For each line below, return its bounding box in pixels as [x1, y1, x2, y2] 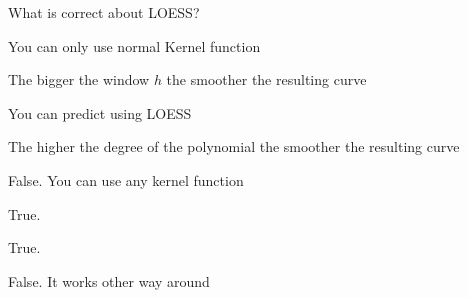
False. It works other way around [8, 270, 210, 291]
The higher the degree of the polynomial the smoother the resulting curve [8, 136, 460, 157]
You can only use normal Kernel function [8, 35, 261, 56]
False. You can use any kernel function [8, 169, 244, 190]
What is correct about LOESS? [8, 2, 200, 22]
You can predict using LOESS [8, 102, 192, 123]
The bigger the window [8, 69, 150, 90]
